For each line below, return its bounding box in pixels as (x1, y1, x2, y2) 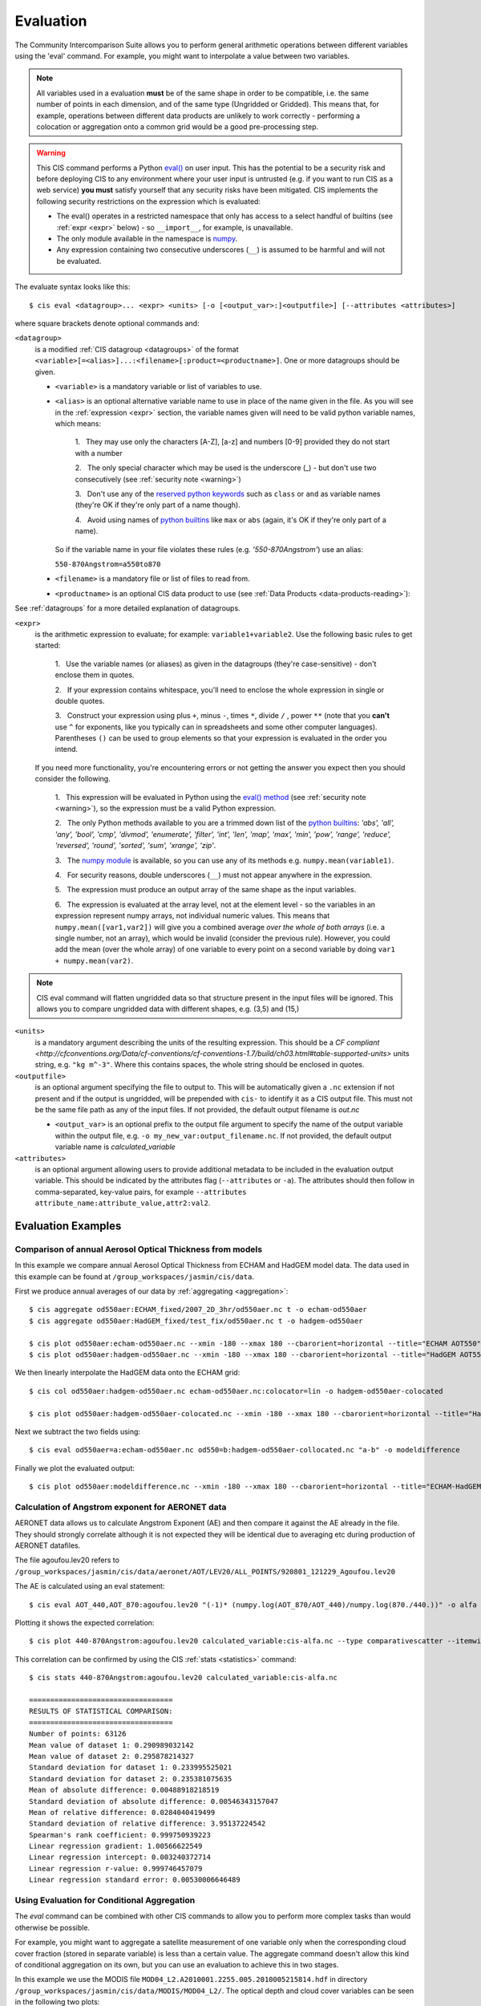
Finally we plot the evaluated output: (14, 1463, 135, 1472)
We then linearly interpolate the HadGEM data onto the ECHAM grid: (14, 1368, 240, 1378)
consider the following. (34, 774, 111, 784)
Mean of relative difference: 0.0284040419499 (29, 1808, 216, 1817)
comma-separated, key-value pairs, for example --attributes (34, 1187, 247, 1196)
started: (34, 640, 61, 650)
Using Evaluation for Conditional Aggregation (14, 1894, 196, 1906)
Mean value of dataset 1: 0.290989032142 (29, 1740, 194, 1749)
